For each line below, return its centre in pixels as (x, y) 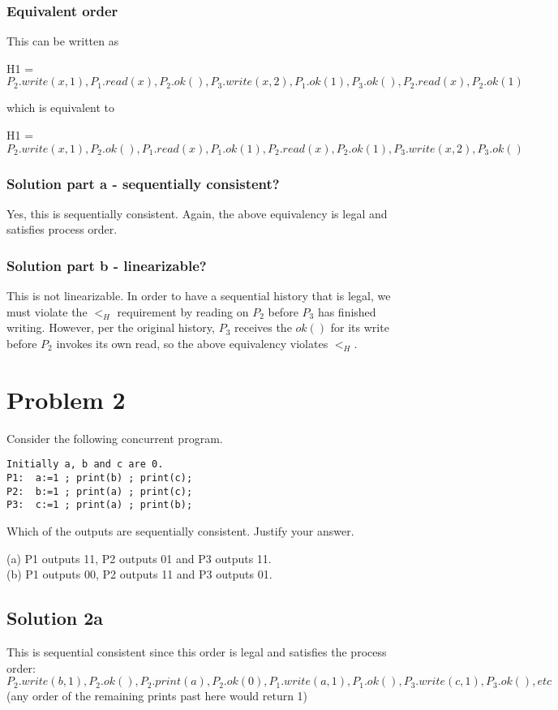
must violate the (47, 311)
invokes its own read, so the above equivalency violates (192, 343)
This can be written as (63, 41)
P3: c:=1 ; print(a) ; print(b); (100, 505)
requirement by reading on (183, 311)
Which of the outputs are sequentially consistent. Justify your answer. (180, 530)
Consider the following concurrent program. (115, 438)
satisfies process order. (62, 229)
